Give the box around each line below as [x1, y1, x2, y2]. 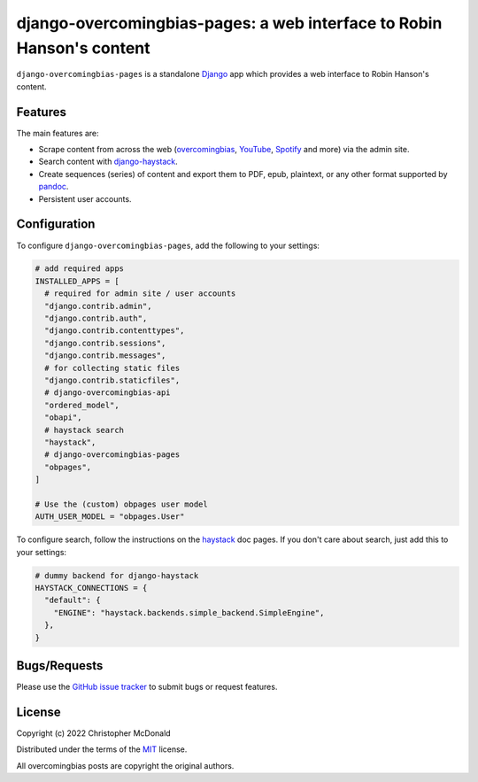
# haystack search [44, 425, 124, 435]
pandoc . [38, 182, 69, 192]
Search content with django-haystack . [38, 156, 179, 167]
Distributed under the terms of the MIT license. [16, 744, 188, 755]
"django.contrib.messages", [44, 351, 166, 360]
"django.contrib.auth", [44, 314, 148, 323]
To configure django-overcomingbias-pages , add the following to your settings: [16, 240, 320, 251]
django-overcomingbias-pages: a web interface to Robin [16, 13, 443, 33]
